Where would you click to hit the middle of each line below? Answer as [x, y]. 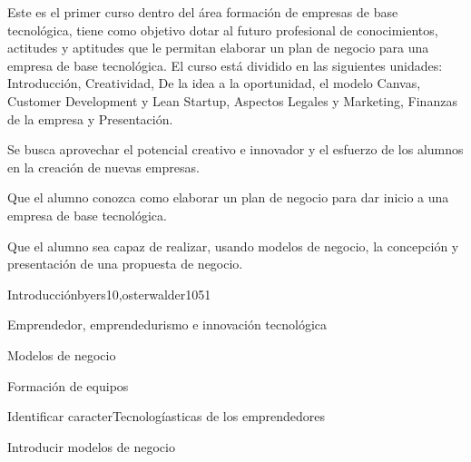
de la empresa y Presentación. [90, 118]
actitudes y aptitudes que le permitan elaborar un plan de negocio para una [218, 48]
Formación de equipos [68, 385]
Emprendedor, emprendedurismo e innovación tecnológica [167, 324]
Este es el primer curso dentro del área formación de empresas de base [203, 12]
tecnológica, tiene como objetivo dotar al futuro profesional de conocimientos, [223, 29]
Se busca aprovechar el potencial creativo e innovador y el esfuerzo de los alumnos [235, 149]
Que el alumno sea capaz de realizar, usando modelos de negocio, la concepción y [233, 246]
